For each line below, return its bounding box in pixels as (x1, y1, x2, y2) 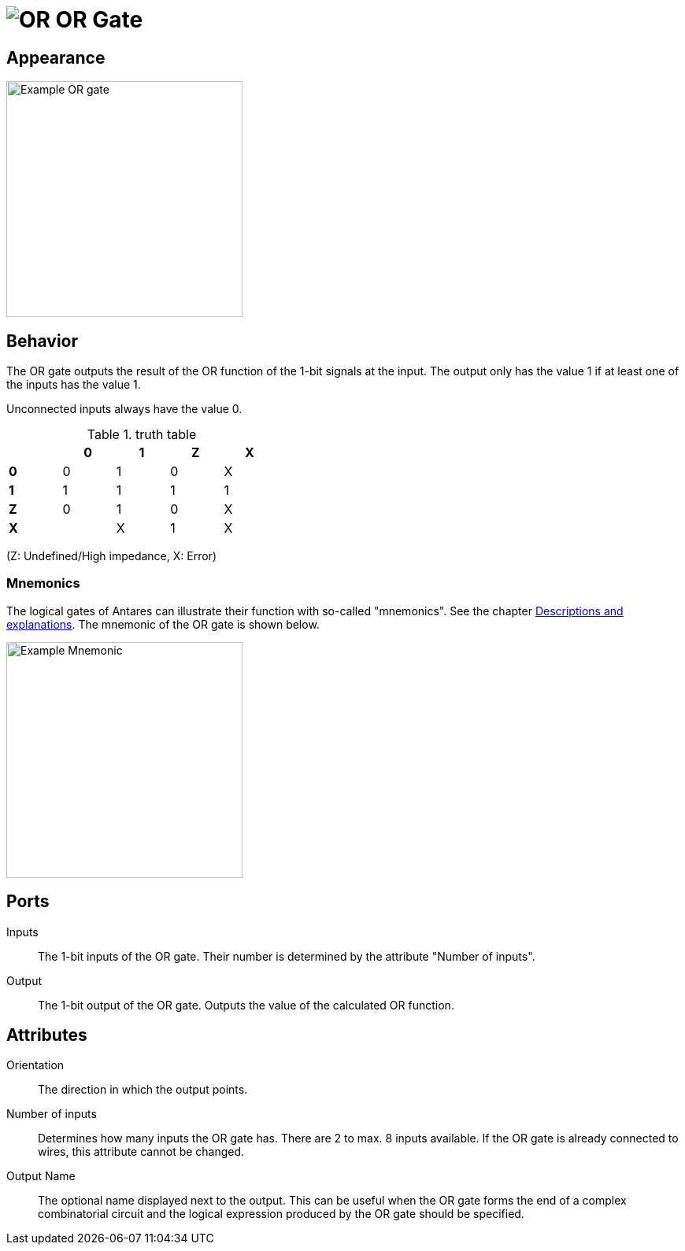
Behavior (6, 330, 79, 351)
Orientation (6, 1058, 65, 1072)
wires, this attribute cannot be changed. (38, 1145, 245, 1159)
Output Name (6, 1169, 76, 1183)
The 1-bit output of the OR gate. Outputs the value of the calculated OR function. (38, 998, 454, 1012)
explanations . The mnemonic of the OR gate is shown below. (6, 617, 320, 631)
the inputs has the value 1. (6, 378, 141, 392)
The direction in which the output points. (38, 1083, 248, 1097)
